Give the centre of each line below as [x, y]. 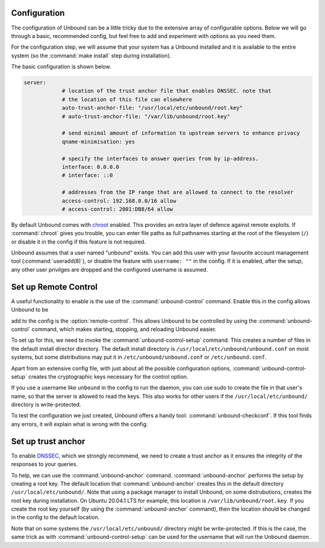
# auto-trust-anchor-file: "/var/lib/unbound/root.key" [146, 116]
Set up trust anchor [48, 441]
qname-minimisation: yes [98, 141]
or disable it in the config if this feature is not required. [79, 242]
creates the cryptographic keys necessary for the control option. [108, 376]
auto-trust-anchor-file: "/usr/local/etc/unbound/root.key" [152, 108]
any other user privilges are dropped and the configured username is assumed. [110, 269]
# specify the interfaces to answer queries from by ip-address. [160, 159]
